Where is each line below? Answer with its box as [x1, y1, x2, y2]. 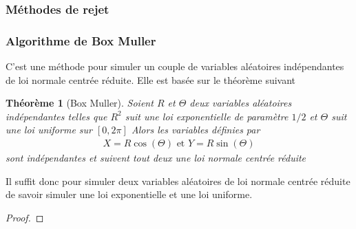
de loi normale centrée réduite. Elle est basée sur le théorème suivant [6, 72, 296, 87]
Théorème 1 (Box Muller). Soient [6, 96, 154, 110]
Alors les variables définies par [131, 122, 260, 137]
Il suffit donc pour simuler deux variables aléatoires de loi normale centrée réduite [6, 173, 350, 188]
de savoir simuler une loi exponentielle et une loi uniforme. [6, 187, 253, 201]
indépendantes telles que [6, 109, 107, 123]
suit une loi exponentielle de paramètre [125, 109, 289, 123]
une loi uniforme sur [6, 122, 92, 137]
